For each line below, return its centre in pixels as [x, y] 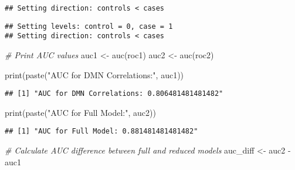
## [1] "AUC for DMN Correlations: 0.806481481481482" [114, 94]
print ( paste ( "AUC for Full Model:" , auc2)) [80, 112]
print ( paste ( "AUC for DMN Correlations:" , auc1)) [94, 74]
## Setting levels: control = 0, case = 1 [89, 26]
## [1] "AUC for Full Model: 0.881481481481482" [101, 131]
